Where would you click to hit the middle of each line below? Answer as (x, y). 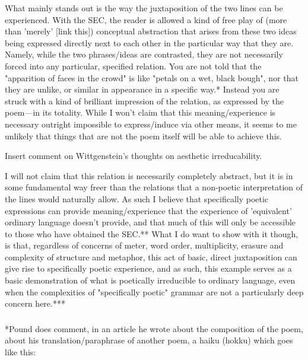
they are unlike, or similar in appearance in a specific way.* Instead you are (142, 89)
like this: (20, 351)
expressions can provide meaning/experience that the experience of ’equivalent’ (148, 210)
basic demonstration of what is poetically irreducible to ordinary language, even (150, 280)
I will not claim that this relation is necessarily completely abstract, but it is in (149, 175)
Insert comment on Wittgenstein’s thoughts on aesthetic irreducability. (134, 156)
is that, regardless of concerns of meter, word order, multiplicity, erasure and (144, 245)
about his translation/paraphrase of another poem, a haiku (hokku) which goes (149, 340)
